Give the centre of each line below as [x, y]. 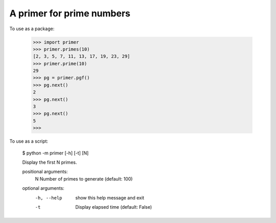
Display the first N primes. [50, 162]
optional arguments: [43, 188]
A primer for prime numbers [70, 13]
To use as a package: [32, 29]
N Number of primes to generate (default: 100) [84, 179]
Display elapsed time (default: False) [114, 207]
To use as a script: [29, 141]
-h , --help [49, 198]
